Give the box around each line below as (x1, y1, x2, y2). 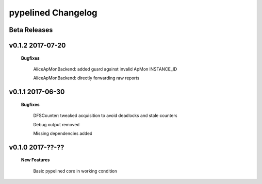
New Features (21, 157, 50, 163)
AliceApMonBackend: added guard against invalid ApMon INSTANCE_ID (33, 66, 177, 72)
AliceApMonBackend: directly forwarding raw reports (33, 75, 140, 81)
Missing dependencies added (33, 130, 93, 136)
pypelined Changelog (9, 7, 98, 18)
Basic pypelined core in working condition (33, 168, 117, 174)
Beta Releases (9, 26, 53, 34)
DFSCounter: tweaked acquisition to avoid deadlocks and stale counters (33, 113, 178, 118)
